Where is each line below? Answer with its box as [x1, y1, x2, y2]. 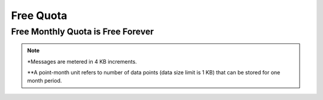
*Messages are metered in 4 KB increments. [27, 58, 137, 65]
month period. [27, 77, 62, 85]
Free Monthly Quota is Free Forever [11, 26, 154, 37]
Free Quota [11, 9, 68, 22]
